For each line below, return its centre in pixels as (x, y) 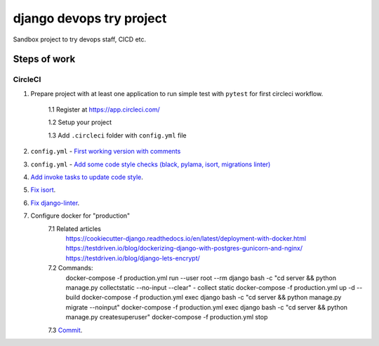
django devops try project (90, 18)
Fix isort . (43, 190)
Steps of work (44, 59)
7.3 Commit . (65, 330)
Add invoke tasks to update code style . (87, 177)
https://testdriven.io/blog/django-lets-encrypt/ (133, 258)
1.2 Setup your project (80, 122)
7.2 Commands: (71, 268)
